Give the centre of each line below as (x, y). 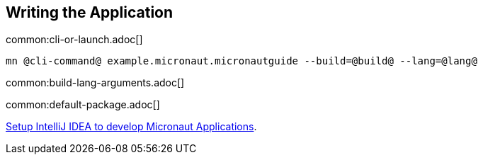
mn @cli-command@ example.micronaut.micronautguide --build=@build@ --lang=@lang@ (241, 61)
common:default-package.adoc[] (83, 105)
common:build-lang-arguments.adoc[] (95, 83)
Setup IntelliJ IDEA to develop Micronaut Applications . (131, 127)
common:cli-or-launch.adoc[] (74, 40)
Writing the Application (90, 12)
